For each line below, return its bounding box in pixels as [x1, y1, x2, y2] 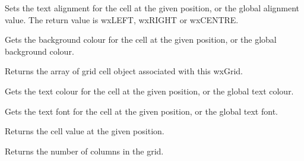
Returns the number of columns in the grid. [5, 144, 164, 157]
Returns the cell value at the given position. [5, 125, 164, 137]
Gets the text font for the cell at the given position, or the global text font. [5, 105, 278, 117]
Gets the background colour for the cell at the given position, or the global [5, 33, 277, 46]
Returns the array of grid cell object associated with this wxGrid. [5, 65, 243, 77]
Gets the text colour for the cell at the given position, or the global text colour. [5, 84, 294, 97]
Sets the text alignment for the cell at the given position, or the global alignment [5, 2, 300, 14]
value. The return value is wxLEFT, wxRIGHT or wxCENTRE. [5, 13, 239, 26]
